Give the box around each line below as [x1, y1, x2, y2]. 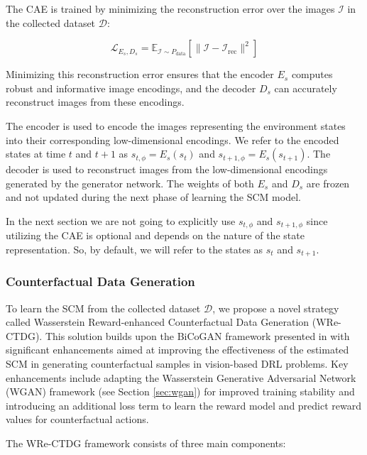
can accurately [274, 80, 337, 95]
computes [291, 67, 333, 82]
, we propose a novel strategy [212, 300, 339, 315]
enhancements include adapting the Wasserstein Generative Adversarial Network [6, 370, 356, 385]
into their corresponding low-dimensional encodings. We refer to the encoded [6, 132, 339, 147]
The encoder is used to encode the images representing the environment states [6, 118, 346, 133]
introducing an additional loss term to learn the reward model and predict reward [6, 398, 362, 412]
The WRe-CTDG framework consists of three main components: [6, 436, 286, 450]
